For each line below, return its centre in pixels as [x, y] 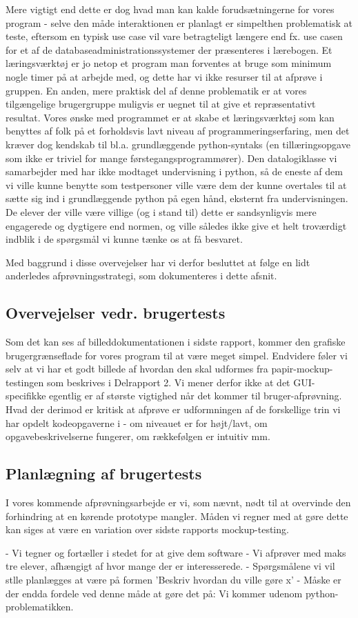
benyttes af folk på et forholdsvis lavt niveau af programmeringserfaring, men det [178, 131]
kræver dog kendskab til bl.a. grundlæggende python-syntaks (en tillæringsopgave [178, 144]
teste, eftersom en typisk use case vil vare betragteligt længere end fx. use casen [174, 36]
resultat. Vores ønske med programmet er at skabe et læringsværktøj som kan [170, 117]
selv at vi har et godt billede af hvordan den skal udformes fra [137, 369]
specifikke [26, 396]
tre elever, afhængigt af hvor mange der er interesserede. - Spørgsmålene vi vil [170, 566]
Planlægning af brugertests [104, 474]
